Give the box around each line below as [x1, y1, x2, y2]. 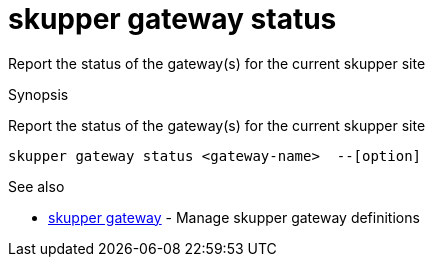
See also [8, 177, 65, 195]
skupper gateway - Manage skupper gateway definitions [48, 208, 420, 226]
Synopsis [8, 85, 69, 103]
